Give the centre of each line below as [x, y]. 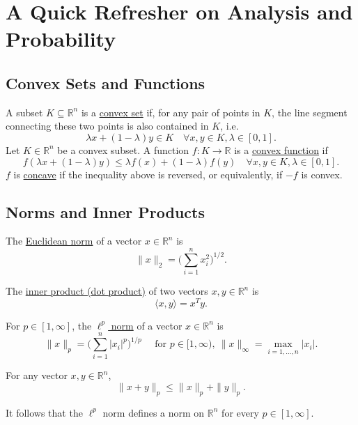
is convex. [322, 174]
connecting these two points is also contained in [107, 126]
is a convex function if [281, 149]
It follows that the [44, 412]
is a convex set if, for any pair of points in [171, 112]
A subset [24, 112]
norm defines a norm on [154, 412]
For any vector [37, 375]
